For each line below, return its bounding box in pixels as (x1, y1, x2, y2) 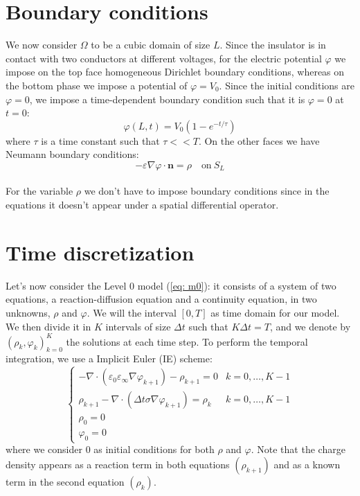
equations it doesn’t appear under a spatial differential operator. (6, 197, 279, 212)
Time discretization (6, 238, 195, 266)
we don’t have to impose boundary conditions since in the (84, 184, 330, 198)
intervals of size (105, 319, 171, 333)
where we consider (6, 442, 82, 457)
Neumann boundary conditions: (6, 147, 139, 161)
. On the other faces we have (198, 133, 320, 148)
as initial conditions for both (93, 442, 215, 457)
